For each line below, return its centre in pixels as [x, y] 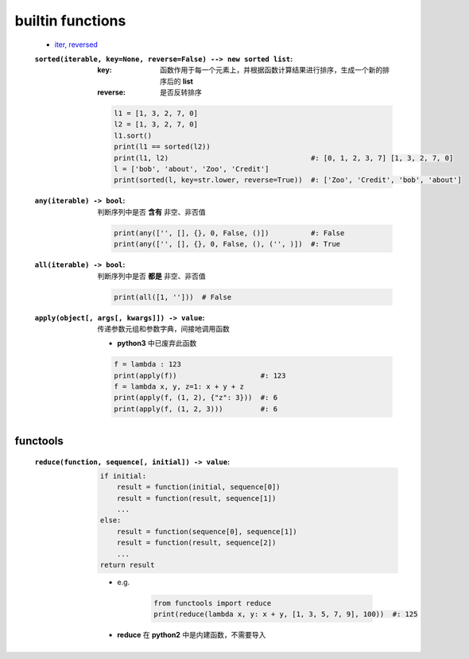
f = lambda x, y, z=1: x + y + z [179, 387]
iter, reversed [76, 45]
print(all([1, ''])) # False [173, 297]
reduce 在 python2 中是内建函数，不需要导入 [192, 635]
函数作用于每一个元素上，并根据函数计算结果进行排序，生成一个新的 [271, 70]
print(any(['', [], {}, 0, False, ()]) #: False [229, 233]
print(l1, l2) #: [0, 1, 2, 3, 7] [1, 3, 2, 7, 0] [284, 158]
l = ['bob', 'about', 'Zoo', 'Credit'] [192, 169]
